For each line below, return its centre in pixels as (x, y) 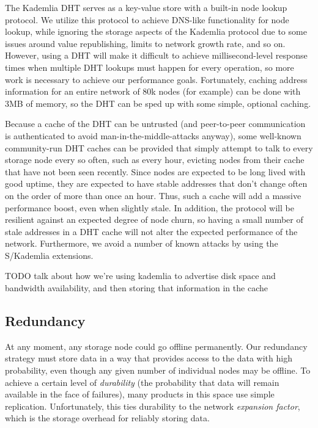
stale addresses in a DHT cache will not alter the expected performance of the (151, 231)
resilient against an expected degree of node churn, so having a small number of (154, 219)
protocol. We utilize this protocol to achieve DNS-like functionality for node (147, 19)
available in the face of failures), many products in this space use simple (140, 394)
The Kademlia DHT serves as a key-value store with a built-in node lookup (146, 7)
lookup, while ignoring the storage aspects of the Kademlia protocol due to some (156, 31)
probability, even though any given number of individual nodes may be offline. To (158, 370)
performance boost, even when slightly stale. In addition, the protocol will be (150, 207)
